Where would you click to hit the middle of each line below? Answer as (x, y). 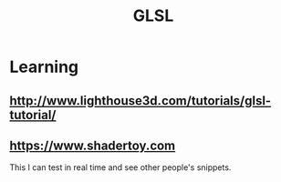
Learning (44, 67)
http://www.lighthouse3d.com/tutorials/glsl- (140, 101)
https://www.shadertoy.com (93, 145)
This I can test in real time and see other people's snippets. (120, 167)
